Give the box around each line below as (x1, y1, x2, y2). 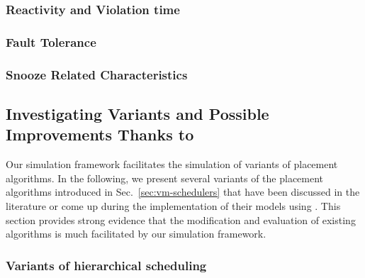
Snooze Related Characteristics (6, 65, 188, 83)
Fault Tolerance (6, 33, 96, 50)
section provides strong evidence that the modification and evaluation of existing (6, 212, 356, 227)
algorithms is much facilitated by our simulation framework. (6, 226, 266, 241)
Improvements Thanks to (6, 123, 194, 145)
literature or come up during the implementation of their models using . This (6, 198, 341, 213)
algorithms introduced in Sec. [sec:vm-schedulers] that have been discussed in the (6, 184, 360, 199)
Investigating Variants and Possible (6, 102, 269, 124)
